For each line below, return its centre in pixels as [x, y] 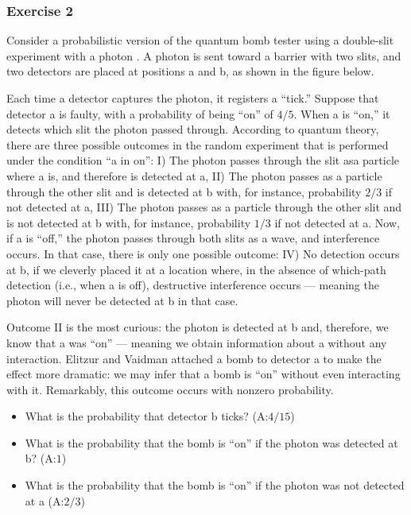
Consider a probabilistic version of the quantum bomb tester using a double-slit [200, 40]
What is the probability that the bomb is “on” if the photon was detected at [211, 442]
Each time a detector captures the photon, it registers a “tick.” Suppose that [193, 98]
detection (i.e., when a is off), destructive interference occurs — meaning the [193, 285]
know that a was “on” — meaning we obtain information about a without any [197, 342]
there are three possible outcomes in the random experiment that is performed [198, 144]
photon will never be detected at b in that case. [122, 300]
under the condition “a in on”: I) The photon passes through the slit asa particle [203, 160]
